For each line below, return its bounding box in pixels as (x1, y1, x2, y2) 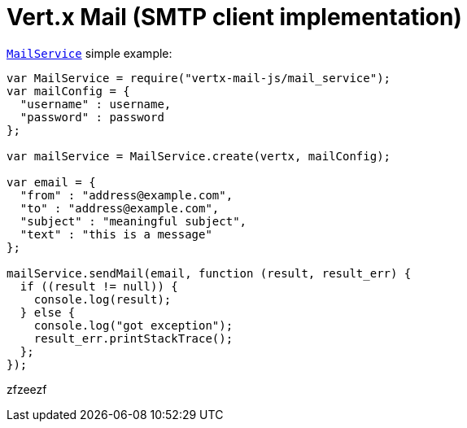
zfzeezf (7, 382, 47, 396)
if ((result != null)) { (20, 279, 178, 293)
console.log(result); (33, 292, 172, 306)
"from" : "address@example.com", (20, 188, 233, 202)
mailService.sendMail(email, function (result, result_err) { (7, 266, 412, 280)
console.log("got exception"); (33, 318, 233, 332)
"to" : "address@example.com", (20, 201, 220, 215)
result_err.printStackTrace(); (33, 331, 233, 345)
